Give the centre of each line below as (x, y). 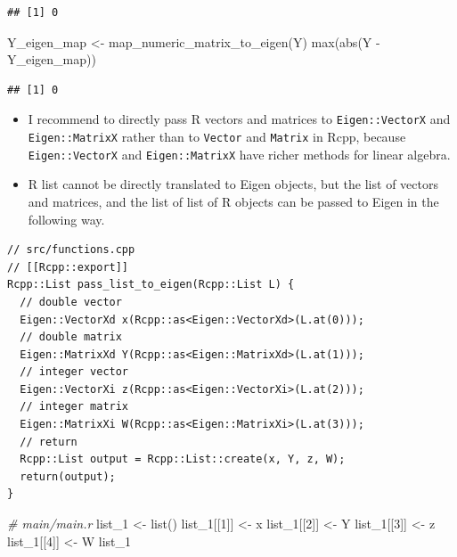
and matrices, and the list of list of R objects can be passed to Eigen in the (233, 201)
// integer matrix (74, 407)
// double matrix (71, 337)
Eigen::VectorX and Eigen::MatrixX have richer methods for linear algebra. (239, 154)
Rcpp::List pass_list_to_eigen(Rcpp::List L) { (151, 285)
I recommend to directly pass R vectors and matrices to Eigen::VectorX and (239, 119)
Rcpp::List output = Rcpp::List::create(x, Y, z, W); (183, 459)
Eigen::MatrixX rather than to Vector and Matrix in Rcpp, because (217, 137)
